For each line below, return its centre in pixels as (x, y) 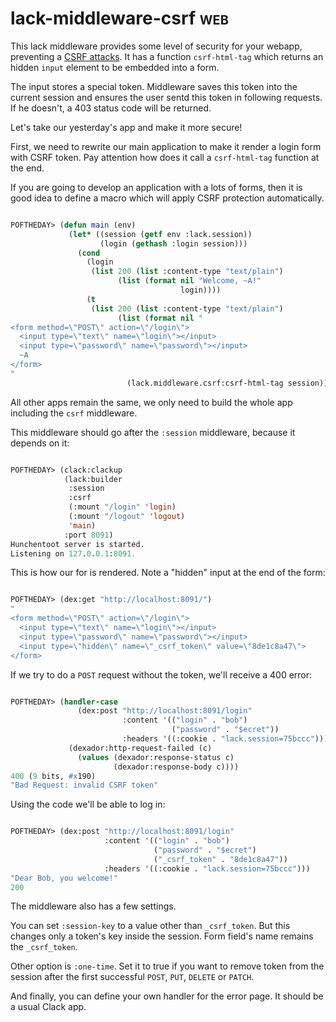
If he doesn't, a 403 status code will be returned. (111, 108)
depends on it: (40, 443)
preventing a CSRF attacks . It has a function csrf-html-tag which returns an (167, 56)
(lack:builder (93, 479)
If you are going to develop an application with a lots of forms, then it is (156, 187)
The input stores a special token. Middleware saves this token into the (154, 86)
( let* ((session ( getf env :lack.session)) (160, 234)
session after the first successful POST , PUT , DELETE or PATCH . (132, 977)
